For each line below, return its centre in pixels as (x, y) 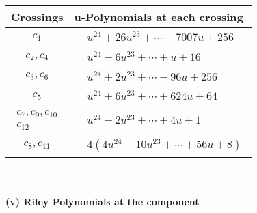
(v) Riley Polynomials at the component (103, 202)
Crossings (37, 17)
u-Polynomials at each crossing (159, 17)
